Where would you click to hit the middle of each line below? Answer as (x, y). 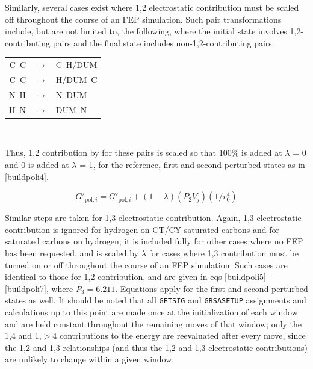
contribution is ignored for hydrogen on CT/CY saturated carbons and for (142, 229)
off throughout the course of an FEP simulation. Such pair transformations (143, 19)
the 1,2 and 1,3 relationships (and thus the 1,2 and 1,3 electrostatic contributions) (156, 347)
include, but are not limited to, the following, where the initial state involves (146, 31)
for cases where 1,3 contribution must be (224, 253)
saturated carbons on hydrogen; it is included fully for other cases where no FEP (154, 241)
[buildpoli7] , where (39, 288)
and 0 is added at (37, 164)
